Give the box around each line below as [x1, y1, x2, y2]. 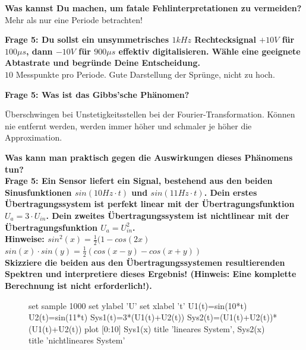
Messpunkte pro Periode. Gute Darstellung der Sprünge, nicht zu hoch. [15, 68, 275, 80]
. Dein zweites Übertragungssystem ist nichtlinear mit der [46, 209, 289, 221]
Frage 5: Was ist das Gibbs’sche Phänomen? [5, 88, 190, 100]
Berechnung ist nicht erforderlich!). [5, 279, 152, 291]
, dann [26, 44, 53, 57]
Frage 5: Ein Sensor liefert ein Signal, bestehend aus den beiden [5, 174, 273, 187]
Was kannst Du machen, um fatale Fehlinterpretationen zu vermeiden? [5, 2, 302, 14]
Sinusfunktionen [5, 186, 72, 198]
